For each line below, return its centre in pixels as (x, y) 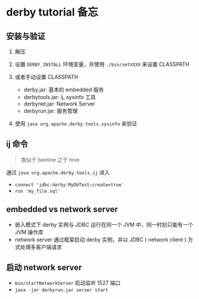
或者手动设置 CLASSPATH (46, 77)
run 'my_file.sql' (37, 191)
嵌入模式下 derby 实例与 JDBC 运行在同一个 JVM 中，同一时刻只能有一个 (104, 224)
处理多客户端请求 (41, 247)
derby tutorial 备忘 (52, 12)
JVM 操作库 (29, 232)
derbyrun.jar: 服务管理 (51, 111)
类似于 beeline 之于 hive (50, 159)
